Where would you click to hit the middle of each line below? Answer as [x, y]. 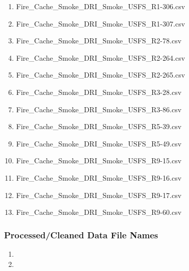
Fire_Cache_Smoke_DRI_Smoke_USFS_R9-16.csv [99, 177]
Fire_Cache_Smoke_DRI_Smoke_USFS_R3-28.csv [99, 92]
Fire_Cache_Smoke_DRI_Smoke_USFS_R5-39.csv [99, 126]
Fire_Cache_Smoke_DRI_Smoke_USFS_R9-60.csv [99, 212]
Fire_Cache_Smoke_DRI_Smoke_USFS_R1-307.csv [101, 23]
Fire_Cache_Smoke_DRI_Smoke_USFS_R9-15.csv [99, 161]
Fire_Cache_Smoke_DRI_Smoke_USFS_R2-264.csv [101, 57]
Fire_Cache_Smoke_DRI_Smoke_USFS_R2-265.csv [101, 75]
